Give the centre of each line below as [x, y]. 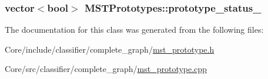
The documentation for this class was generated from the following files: [134, 30]
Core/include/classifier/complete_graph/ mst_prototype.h [110, 49]
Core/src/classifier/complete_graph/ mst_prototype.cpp [106, 69]
